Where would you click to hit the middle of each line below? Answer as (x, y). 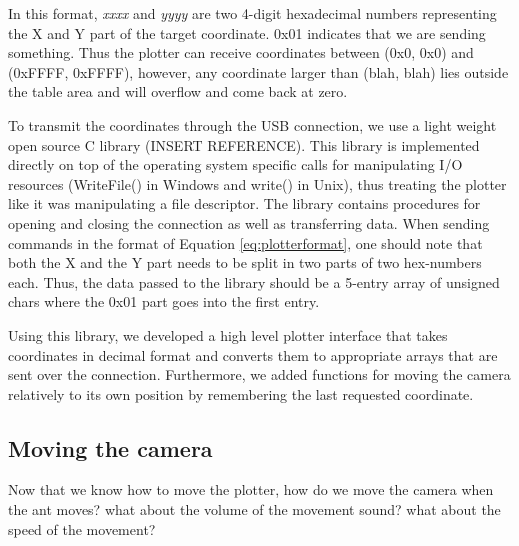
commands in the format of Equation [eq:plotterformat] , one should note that (245, 242)
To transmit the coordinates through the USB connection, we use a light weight (252, 124)
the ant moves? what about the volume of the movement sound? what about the (254, 509)
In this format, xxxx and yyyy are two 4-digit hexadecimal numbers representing (252, 13)
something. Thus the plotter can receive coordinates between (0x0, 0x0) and (241, 52)
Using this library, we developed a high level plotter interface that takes (228, 334)
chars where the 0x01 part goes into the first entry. (164, 301)
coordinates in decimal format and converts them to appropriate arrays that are (253, 354)
